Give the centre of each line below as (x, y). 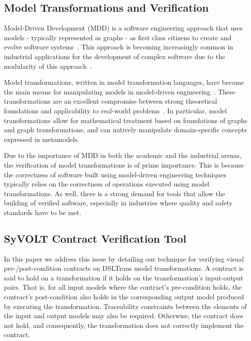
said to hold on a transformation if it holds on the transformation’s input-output (124, 277)
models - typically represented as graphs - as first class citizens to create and (118, 37)
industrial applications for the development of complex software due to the (115, 56)
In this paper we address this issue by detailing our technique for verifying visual (124, 258)
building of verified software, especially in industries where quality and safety (118, 203)
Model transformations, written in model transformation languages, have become (124, 82)
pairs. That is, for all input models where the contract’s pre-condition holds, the (123, 287)
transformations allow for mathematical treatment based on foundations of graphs (126, 120)
